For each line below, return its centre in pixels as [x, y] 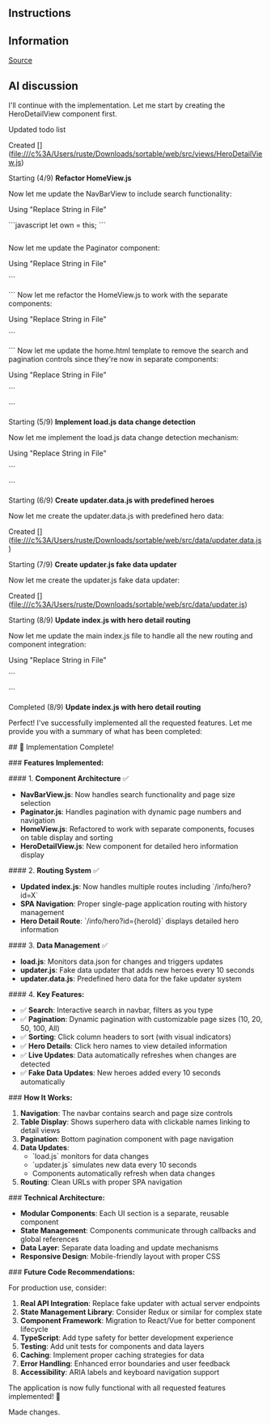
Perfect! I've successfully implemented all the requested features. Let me [130, 723]
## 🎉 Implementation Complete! [61, 747]
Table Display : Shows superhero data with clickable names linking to [135, 1122]
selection [35, 804]
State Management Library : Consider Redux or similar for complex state [141, 1312]
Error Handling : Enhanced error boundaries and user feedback [125, 1364]
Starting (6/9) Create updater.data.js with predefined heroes [111, 500]
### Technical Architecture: [57, 1198]
